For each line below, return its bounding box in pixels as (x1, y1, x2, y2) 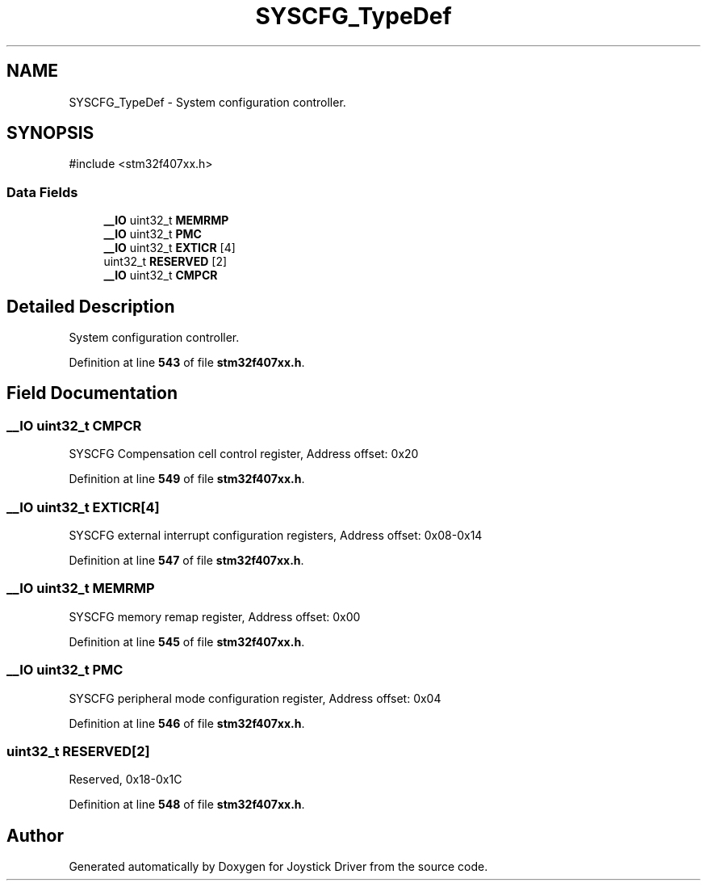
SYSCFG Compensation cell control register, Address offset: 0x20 (69, 447, 419, 461)
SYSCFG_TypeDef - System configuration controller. (69, 95, 346, 109)
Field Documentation (6, 383, 178, 404)
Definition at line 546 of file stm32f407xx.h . (69, 716, 305, 730)
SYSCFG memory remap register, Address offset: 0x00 (69, 609, 361, 624)
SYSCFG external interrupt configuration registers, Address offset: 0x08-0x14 (69, 528, 483, 542)
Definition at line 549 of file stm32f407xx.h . (69, 472, 305, 486)
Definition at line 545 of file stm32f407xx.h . (69, 634, 305, 649)
